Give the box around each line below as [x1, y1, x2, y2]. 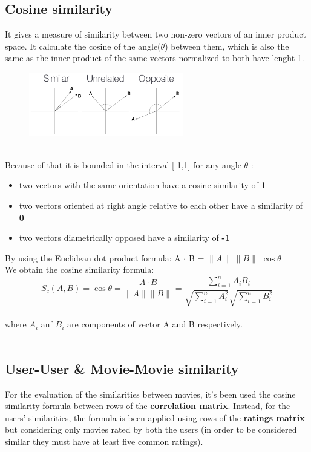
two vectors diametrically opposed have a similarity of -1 [19, 231, 230, 244]
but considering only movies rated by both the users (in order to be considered [5, 423, 297, 436]
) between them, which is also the [165, 39, 289, 52]
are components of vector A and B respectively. [67, 318, 243, 330]
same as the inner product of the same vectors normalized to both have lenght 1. [5, 51, 304, 64]
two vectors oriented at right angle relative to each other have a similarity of [19, 199, 303, 212]
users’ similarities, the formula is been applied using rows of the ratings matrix [5, 411, 305, 424]
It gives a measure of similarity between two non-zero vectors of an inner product [5, 28, 306, 41]
